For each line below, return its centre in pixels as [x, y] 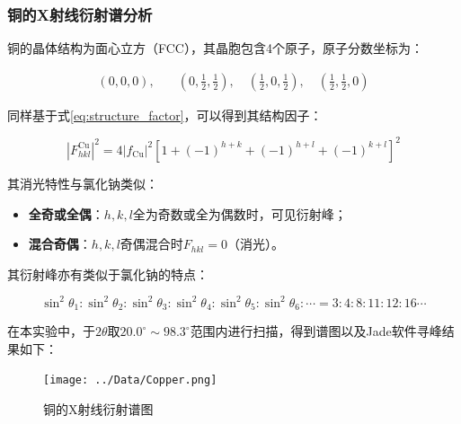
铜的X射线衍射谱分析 [80, 14]
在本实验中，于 [51, 331]
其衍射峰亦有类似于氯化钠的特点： [108, 274]
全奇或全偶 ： [66, 213]
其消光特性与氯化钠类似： [83, 183]
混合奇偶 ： [60, 244]
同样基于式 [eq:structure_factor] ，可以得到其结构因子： [165, 115]
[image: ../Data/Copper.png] [130, 380]
